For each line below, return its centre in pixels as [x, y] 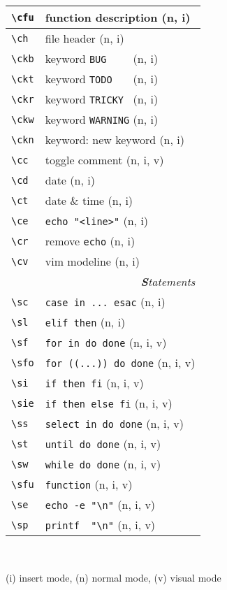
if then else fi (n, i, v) [109, 403]
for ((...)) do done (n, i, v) [120, 362]
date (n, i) [70, 180]
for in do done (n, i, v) [106, 342]
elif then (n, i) [85, 322]
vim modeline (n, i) [92, 261]
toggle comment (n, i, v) [104, 160]
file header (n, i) [85, 38]
